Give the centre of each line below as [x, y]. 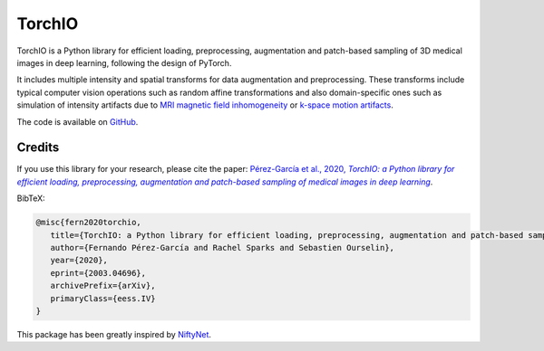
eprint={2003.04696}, [98, 273]
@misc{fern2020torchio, [89, 223]
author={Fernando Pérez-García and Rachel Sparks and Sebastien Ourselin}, [222, 247]
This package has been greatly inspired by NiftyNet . [114, 334]
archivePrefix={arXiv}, [103, 286]
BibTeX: [31, 198]
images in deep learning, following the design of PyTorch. [124, 62]
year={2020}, [79, 261]
